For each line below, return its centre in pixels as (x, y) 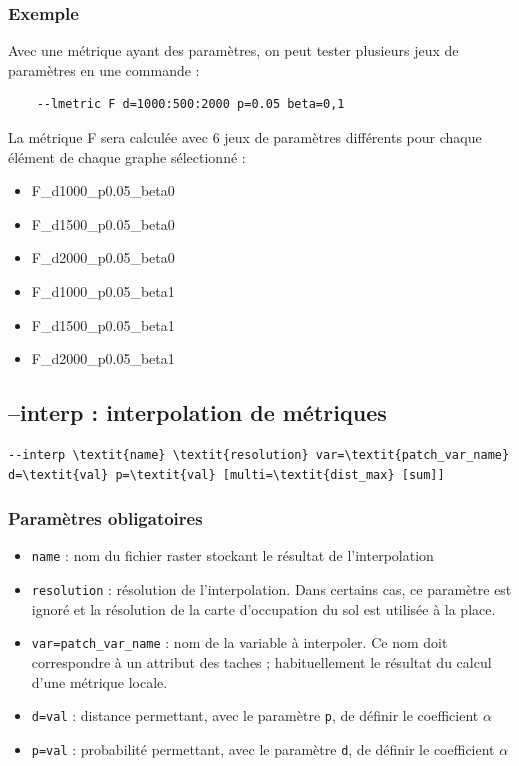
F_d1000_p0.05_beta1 (103, 290)
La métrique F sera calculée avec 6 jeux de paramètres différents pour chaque (245, 137)
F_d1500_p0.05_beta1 (103, 324)
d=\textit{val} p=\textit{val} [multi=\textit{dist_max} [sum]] (226, 474)
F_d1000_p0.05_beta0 (103, 190)
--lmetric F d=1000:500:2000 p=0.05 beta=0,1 (190, 104)
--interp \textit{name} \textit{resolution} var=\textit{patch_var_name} (259, 454)
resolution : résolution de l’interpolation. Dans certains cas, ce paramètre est (271, 589)
